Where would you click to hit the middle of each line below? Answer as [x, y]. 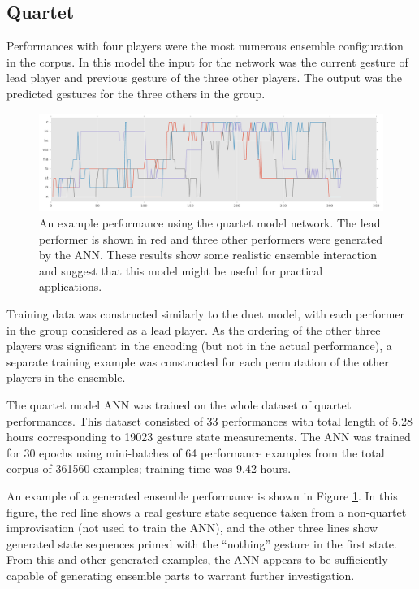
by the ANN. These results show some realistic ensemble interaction [208, 255]
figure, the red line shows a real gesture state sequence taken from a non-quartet [207, 511]
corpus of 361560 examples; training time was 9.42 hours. [149, 468]
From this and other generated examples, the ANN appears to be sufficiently [197, 559]
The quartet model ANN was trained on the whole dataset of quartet [179, 405]
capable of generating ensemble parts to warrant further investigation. [181, 575]
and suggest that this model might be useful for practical [181, 270]
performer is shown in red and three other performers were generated [211, 238]
